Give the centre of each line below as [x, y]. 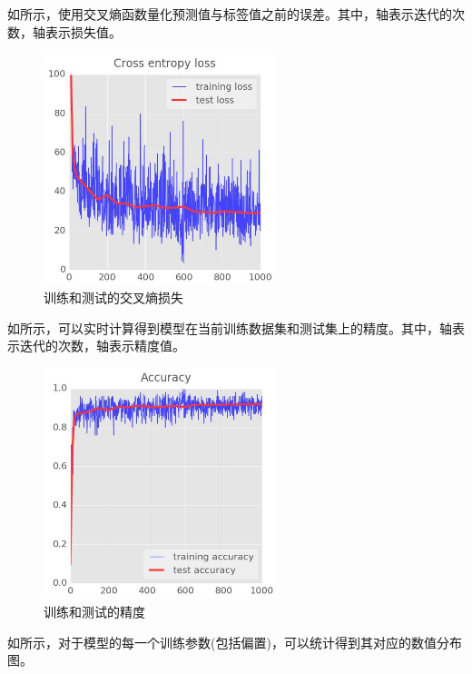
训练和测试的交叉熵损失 [113, 297]
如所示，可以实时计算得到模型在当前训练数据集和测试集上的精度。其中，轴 [230, 327]
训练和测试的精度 [94, 611]
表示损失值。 [83, 31]
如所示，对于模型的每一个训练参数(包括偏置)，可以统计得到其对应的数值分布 [235, 642]
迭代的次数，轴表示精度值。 [102, 346]
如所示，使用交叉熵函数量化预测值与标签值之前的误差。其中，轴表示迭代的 [230, 14]
